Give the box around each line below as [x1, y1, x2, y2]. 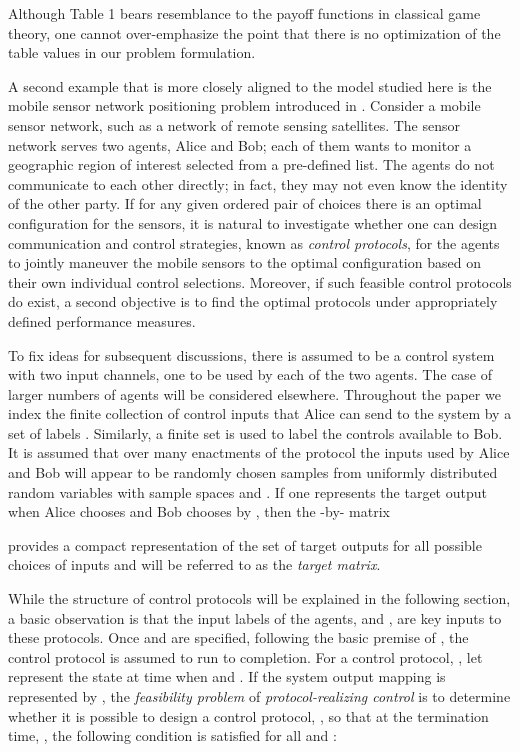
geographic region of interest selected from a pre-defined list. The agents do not [8, 154, 495, 175]
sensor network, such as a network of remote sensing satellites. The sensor [8, 114, 460, 135]
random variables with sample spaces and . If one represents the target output [8, 481, 487, 502]
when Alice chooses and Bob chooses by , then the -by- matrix [8, 501, 390, 522]
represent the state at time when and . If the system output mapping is [8, 666, 446, 687]
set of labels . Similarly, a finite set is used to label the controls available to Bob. [8, 422, 503, 443]
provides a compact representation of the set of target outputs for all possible [8, 534, 482, 555]
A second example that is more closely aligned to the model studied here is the [8, 75, 492, 96]
